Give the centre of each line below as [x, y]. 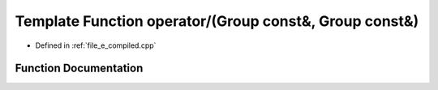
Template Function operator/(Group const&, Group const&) [217, 21]
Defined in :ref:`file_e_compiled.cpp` [96, 45]
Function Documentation [79, 69]
